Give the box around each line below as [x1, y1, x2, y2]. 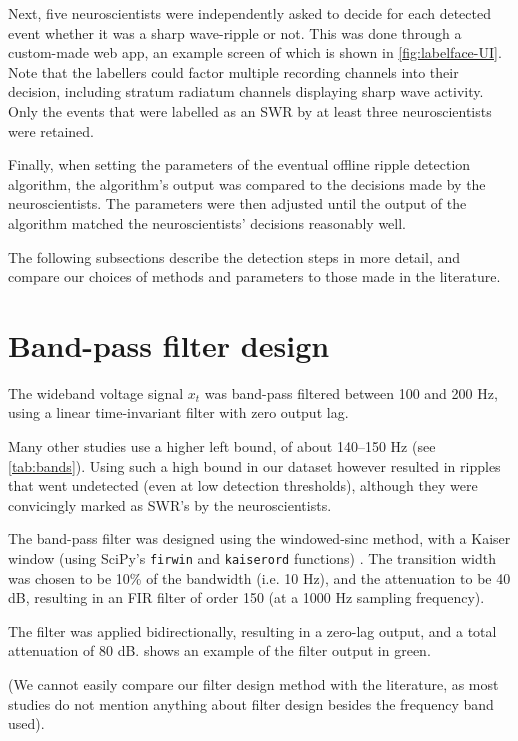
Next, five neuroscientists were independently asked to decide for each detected [8, 3, 491, 23]
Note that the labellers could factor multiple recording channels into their [8, 61, 459, 82]
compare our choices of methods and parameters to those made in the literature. [8, 266, 501, 287]
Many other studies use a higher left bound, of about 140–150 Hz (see [8, 436, 436, 457]
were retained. [8, 120, 95, 141]
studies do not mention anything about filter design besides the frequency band [8, 693, 494, 714]
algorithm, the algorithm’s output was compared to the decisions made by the [8, 173, 486, 194]
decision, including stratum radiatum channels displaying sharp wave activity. [8, 81, 484, 102]
